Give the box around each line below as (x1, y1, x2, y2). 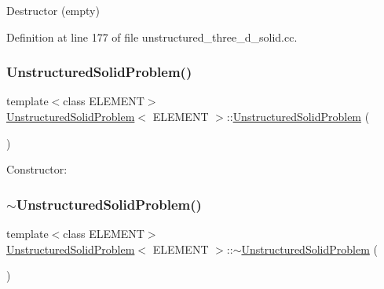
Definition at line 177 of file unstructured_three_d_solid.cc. (6, 28, 298, 45)
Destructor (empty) (6, 2, 100, 18)
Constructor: (6, 161, 68, 177)
